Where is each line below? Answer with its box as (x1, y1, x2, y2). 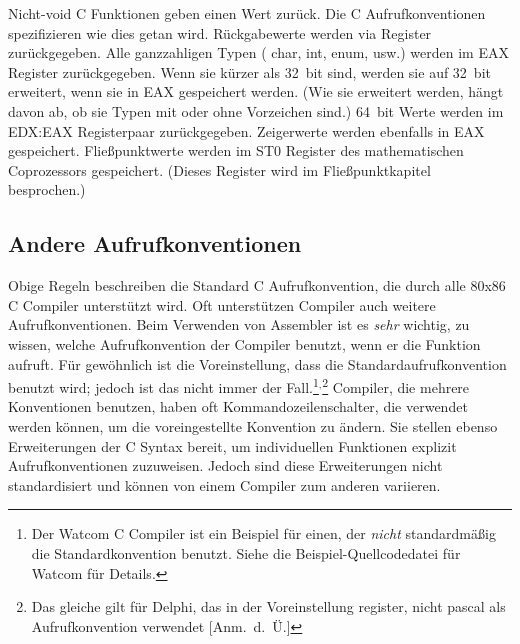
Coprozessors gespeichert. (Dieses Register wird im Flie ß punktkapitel (8, 159, 431, 180)
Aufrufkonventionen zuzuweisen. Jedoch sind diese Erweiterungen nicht (8, 455, 443, 476)
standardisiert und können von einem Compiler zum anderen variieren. (8, 474, 441, 495)
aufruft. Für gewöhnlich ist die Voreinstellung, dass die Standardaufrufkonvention (8, 353, 507, 374)
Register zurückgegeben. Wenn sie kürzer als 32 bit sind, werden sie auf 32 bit (8, 61, 491, 82)
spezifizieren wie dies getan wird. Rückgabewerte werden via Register (8, 22, 432, 43)
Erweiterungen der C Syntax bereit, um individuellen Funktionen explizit (8, 435, 457, 456)
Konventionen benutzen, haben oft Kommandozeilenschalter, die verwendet (8, 396, 468, 417)
